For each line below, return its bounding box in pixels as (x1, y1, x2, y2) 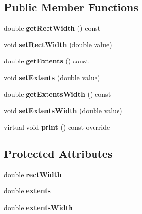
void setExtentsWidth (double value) (4, 105, 122, 116)
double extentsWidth (4, 202, 73, 212)
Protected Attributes (4, 146, 113, 161)
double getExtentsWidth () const (4, 89, 111, 99)
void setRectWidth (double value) (4, 39, 112, 49)
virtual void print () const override (4, 122, 110, 132)
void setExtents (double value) (4, 72, 100, 82)
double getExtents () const (4, 56, 89, 66)
